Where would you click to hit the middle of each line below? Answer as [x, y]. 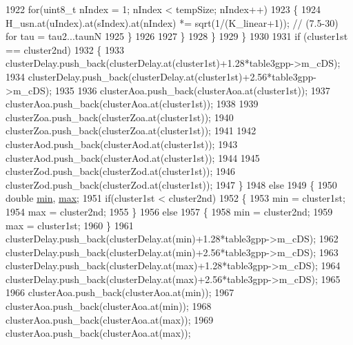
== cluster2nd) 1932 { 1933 [65, 49]
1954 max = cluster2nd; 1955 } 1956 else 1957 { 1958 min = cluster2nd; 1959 [169, 211]
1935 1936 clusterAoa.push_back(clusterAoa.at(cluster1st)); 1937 [192, 90]
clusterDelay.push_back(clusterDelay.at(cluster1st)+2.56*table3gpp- [172, 76]
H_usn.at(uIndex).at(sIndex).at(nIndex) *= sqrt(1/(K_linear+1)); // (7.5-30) [172, 22]
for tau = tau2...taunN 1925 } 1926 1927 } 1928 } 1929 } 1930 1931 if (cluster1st [177, 36]
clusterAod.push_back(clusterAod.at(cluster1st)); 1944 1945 [133, 157]
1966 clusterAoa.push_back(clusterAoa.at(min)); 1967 [120, 292]
